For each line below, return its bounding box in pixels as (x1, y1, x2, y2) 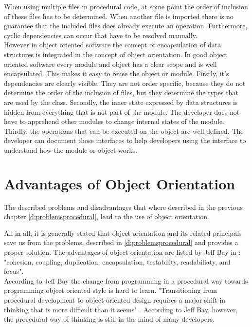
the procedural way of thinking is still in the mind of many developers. (4, 314, 215, 324)
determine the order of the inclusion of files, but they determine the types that (4, 87, 238, 98)
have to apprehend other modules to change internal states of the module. (4, 116, 225, 126)
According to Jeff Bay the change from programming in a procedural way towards (4, 275, 248, 286)
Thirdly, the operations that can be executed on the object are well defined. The (4, 125, 244, 136)
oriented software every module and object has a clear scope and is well (4, 59, 217, 69)
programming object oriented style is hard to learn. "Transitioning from (4, 285, 217, 295)
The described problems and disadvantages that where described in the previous (4, 202, 243, 212)
